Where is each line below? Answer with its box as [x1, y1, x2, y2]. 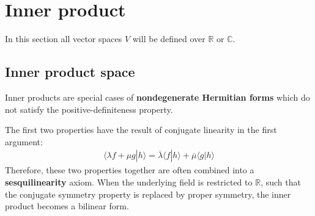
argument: [5, 135, 43, 148]
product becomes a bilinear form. [5, 200, 129, 212]
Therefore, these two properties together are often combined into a [5, 164, 254, 176]
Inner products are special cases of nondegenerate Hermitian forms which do [5, 90, 310, 103]
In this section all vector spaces [5, 32, 122, 45]
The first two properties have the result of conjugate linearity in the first [5, 123, 277, 136]
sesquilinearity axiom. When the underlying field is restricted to [5, 175, 253, 188]
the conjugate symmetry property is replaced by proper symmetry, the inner [5, 187, 291, 200]
